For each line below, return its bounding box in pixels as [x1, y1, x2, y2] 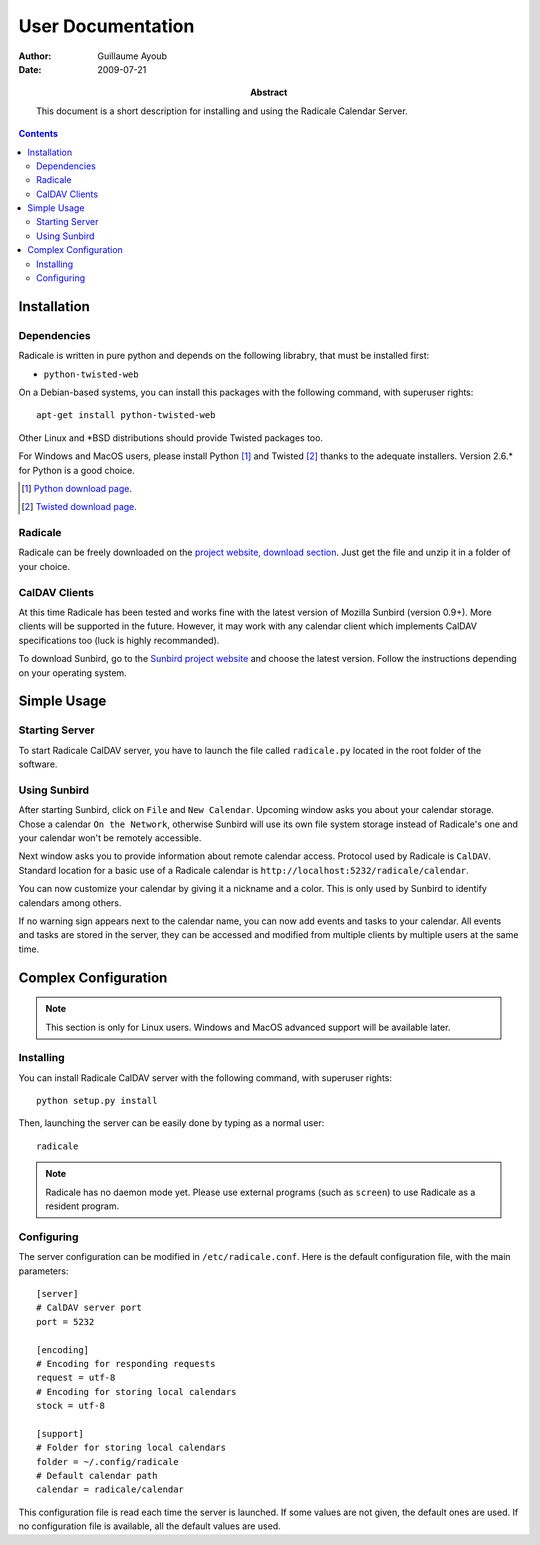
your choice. [18, 560, 70, 572]
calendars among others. [18, 896, 122, 909]
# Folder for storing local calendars [36, 1442, 227, 1454]
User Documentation [18, 15, 195, 37]
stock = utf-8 [36, 1400, 105, 1412]
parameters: [18, 1265, 69, 1277]
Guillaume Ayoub [97, 50, 167, 62]
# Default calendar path [36, 1470, 158, 1482]
